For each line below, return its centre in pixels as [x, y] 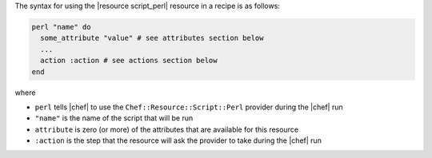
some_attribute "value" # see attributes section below [152, 38]
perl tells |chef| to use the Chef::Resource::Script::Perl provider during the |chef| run [189, 107]
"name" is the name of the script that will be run [114, 118]
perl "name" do [61, 27]
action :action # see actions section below [129, 61]
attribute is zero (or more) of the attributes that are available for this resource [167, 129]
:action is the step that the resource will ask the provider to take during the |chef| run [178, 140]
